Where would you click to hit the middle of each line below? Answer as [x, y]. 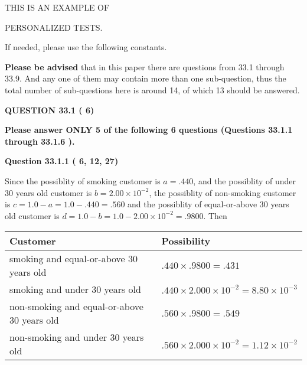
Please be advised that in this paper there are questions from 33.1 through [145, 66]
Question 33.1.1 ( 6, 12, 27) [62, 161]
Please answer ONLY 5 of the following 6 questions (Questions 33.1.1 [149, 130]
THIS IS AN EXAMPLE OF [57, 7]
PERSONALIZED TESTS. [54, 27]
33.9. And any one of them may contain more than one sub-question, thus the [146, 78]
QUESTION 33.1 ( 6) [50, 110]
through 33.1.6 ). [40, 141]
